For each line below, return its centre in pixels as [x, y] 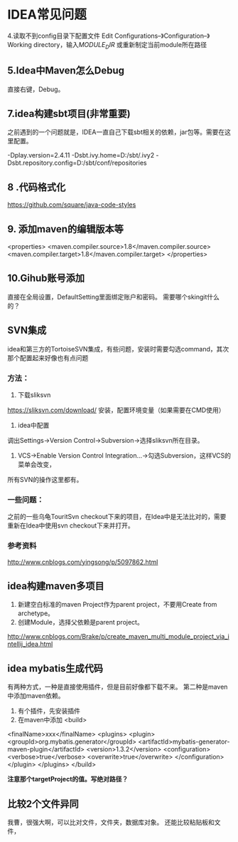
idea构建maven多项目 [56, 586]
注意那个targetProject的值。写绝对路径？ [68, 779]
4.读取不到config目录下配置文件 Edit [60, 36]
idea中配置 [33, 425]
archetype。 [36, 613]
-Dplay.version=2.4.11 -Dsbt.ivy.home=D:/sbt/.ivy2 [81, 155]
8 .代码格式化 [37, 187]
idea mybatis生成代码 [55, 668]
